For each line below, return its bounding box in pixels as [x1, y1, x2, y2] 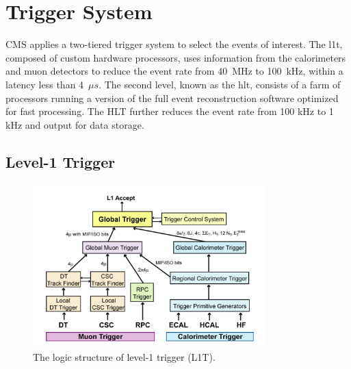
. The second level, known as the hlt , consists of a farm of [99, 77, 341, 91]
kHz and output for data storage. [5, 117, 144, 131]
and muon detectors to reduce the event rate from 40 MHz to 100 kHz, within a [5, 64, 343, 78]
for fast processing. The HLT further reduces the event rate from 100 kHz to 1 [5, 104, 334, 118]
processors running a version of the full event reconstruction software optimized [5, 90, 339, 105]
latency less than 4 [5, 77, 84, 91]
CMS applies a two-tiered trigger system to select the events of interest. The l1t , [5, 37, 343, 51]
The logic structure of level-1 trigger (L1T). [33, 349, 216, 364]
